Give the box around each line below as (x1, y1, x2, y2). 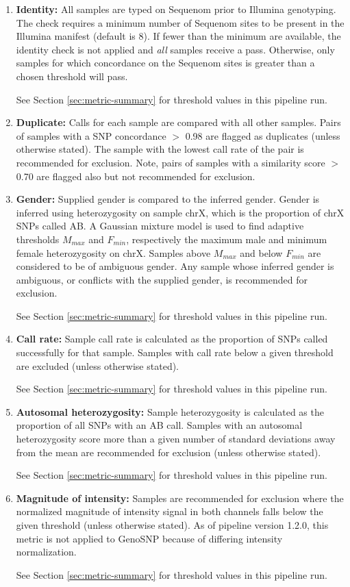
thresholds (16, 232, 60, 246)
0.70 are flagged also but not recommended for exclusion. (16, 168, 255, 183)
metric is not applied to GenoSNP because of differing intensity (16, 531, 283, 545)
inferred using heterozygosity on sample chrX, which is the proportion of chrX (16, 205, 345, 219)
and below (240, 245, 283, 260)
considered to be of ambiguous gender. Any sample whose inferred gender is (16, 259, 334, 273)
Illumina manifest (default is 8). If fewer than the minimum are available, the (16, 29, 341, 43)
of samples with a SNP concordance (16, 128, 166, 142)
